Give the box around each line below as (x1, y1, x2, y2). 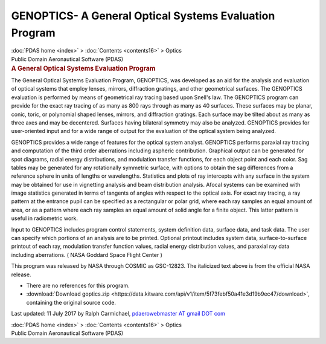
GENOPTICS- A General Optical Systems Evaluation (11, 9, 275, 22)
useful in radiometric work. (11, 215, 78, 222)
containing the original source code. (26, 299, 116, 306)
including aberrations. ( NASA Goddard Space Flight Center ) (11, 251, 163, 258)
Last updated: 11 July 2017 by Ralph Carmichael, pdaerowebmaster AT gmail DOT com (11, 310, 226, 317)
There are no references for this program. (26, 282, 130, 289)
